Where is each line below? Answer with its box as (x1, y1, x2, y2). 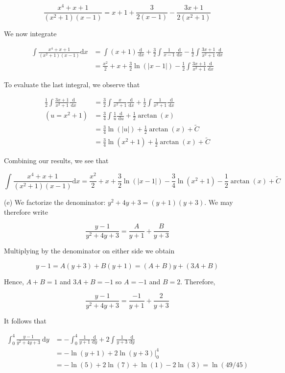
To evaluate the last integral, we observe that (4, 79, 140, 90)
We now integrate (4, 28, 57, 38)
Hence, (4, 276, 24, 286)
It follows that (4, 315, 47, 325)
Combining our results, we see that (4, 155, 109, 166)
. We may (204, 197, 233, 207)
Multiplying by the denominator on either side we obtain (4, 246, 175, 256)
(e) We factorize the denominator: (4, 197, 106, 207)
